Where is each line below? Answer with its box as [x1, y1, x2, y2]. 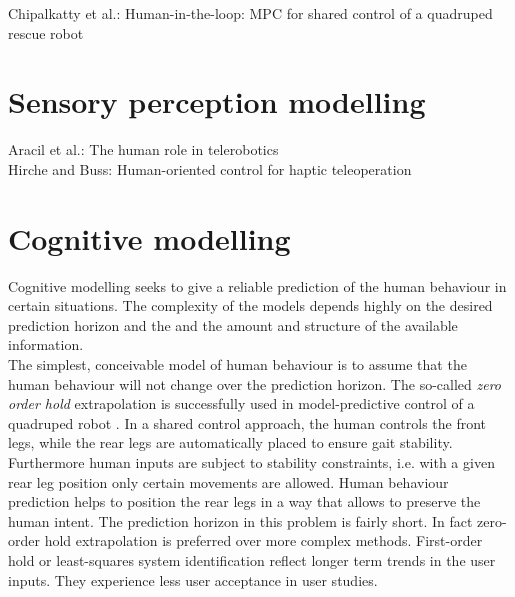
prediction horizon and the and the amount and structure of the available [8, 314, 458, 335]
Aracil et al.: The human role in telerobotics [8, 139, 279, 160]
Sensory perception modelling [8, 81, 426, 122]
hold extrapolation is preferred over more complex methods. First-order [44, 530, 483, 551]
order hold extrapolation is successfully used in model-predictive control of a [8, 393, 475, 414]
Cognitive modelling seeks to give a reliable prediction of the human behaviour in [8, 275, 507, 296]
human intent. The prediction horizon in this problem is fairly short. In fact [8, 510, 473, 531]
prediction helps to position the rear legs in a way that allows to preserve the [8, 491, 481, 512]
